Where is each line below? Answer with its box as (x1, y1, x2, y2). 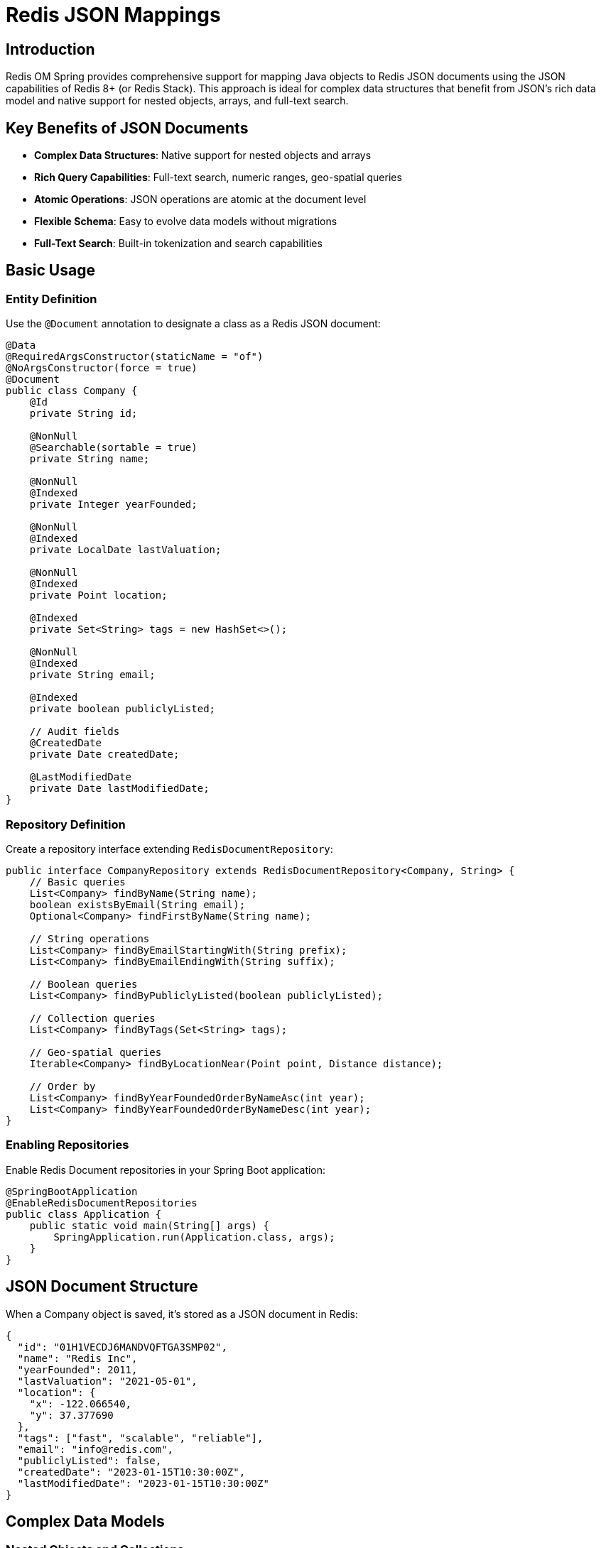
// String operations (29, 932, 150, 944)
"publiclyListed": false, (17, 1454, 162, 1466)
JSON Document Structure (6, 1277, 198, 1296)
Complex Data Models (6, 1512, 165, 1530)
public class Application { (6, 1208, 162, 1220)
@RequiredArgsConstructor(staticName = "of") (6, 351, 264, 363)
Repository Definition (6, 817, 126, 832)
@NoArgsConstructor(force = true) (6, 362, 197, 374)
